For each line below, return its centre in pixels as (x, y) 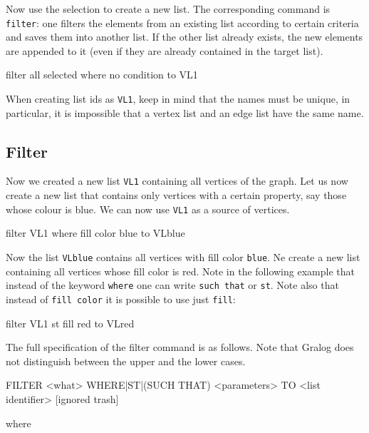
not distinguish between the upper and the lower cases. (126, 361)
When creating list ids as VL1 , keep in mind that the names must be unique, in (178, 99)
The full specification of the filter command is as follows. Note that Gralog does (180, 347)
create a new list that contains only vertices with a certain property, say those (176, 195)
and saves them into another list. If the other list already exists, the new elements (184, 37)
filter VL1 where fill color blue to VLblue (95, 233)
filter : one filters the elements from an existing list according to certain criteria (182, 22)
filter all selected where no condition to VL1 (102, 75)
